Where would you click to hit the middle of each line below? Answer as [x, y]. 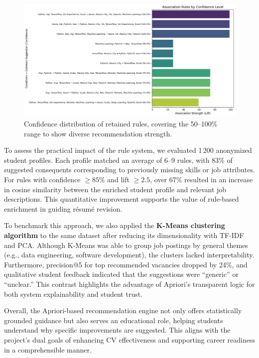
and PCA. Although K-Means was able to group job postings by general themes [126, 245]
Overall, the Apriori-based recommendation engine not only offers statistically [123, 310]
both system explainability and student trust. [73, 294]
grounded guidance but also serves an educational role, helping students [114, 320]
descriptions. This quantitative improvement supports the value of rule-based [122, 199]
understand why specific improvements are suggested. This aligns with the [117, 330]
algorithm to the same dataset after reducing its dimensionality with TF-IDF [124, 235]
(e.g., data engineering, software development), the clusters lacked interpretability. [129, 255]
